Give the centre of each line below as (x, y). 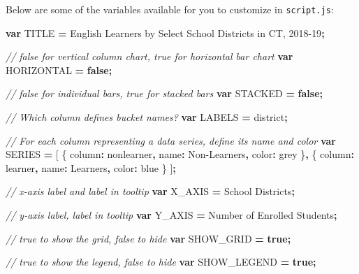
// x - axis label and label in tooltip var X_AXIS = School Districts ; (150, 191)
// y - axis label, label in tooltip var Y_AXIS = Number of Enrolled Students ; (171, 215)
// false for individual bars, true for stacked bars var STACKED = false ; (164, 93)
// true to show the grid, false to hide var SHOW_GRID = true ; (148, 238)
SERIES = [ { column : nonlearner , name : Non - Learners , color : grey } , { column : (180, 154)
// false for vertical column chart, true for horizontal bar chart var (149, 56)
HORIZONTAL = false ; (59, 70)
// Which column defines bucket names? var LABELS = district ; (147, 117)
